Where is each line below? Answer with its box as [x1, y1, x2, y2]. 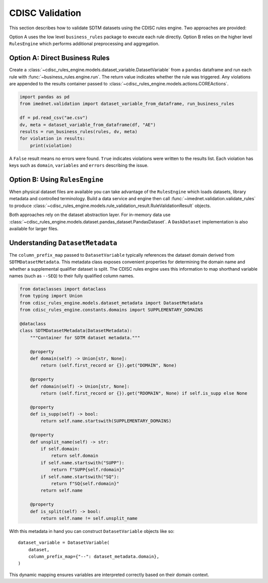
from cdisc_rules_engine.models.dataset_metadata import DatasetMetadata [19, 300, 203, 305]
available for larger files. [9, 225, 59, 231]
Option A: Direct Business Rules [9, 54, 110, 62]
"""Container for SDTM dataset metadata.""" [30, 335, 140, 340]
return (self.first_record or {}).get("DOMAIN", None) [40, 363, 177, 368]
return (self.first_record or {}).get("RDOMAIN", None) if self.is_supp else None [40, 390, 248, 396]
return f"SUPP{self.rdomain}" [51, 467, 125, 473]
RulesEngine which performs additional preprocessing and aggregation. [9, 41, 160, 47]
